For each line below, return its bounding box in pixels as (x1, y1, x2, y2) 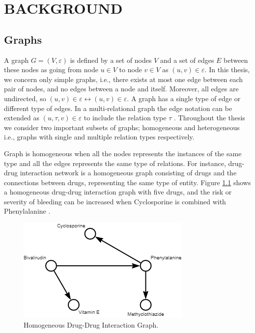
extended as (4, 112, 40, 123)
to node (119, 64, 142, 75)
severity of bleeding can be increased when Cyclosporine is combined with (4, 196, 226, 206)
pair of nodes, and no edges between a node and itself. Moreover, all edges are (4, 83, 239, 94)
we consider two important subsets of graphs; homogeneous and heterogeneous (4, 122, 240, 132)
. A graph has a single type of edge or (127, 93, 241, 103)
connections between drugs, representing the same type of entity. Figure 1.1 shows (4, 177, 251, 187)
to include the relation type (84, 112, 167, 123)
